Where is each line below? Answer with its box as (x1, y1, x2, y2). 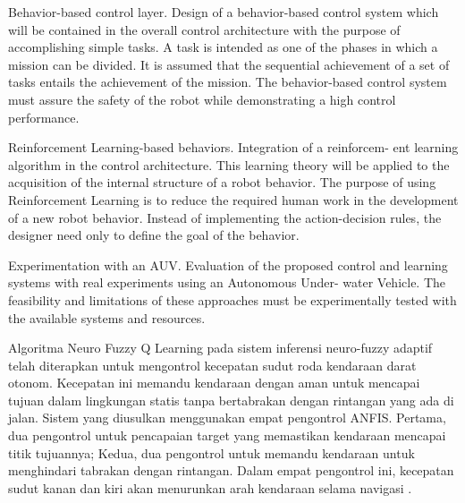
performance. (8, 107, 80, 126)
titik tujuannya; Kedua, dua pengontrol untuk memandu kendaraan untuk (8, 443, 415, 462)
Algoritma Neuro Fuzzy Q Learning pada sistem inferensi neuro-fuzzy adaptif (8, 338, 433, 357)
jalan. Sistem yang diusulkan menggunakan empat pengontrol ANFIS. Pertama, (8, 408, 446, 427)
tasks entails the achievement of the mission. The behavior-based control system (8, 72, 447, 91)
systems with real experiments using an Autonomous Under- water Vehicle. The (8, 273, 446, 292)
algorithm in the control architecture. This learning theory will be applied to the (8, 155, 450, 174)
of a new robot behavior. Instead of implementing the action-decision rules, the (8, 208, 442, 226)
